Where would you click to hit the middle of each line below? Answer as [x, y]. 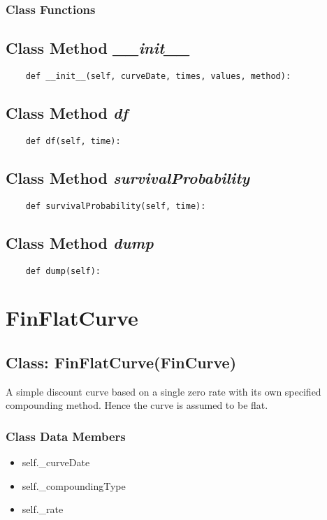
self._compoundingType [74, 485]
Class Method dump [80, 242]
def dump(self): [63, 271]
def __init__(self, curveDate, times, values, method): [158, 77]
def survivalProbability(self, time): [116, 206]
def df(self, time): [73, 141]
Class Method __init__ [98, 48]
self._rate [43, 509]
